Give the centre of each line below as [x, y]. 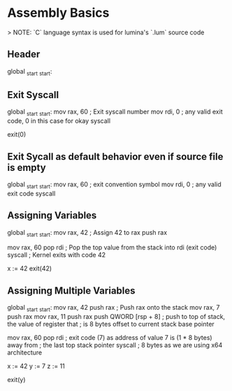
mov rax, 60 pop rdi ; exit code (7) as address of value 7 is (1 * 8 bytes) [110, 337]
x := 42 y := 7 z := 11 [36, 366]
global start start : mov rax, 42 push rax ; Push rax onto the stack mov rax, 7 [114, 308]
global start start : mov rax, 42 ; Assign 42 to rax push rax [87, 233]
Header [24, 54]
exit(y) [16, 379]
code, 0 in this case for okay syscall [59, 121]
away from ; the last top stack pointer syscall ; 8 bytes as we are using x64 [115, 345]
